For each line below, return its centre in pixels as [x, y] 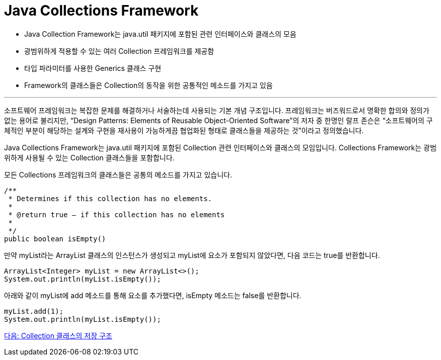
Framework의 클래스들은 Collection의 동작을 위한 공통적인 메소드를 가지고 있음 [149, 85]
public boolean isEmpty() [55, 239]
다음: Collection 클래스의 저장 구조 [58, 335]
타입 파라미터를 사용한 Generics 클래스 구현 [93, 68]
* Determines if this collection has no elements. [110, 198]
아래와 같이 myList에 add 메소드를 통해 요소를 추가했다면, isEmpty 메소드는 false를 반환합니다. [153, 295]
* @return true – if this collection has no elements [117, 214]
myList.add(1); [34, 311]
